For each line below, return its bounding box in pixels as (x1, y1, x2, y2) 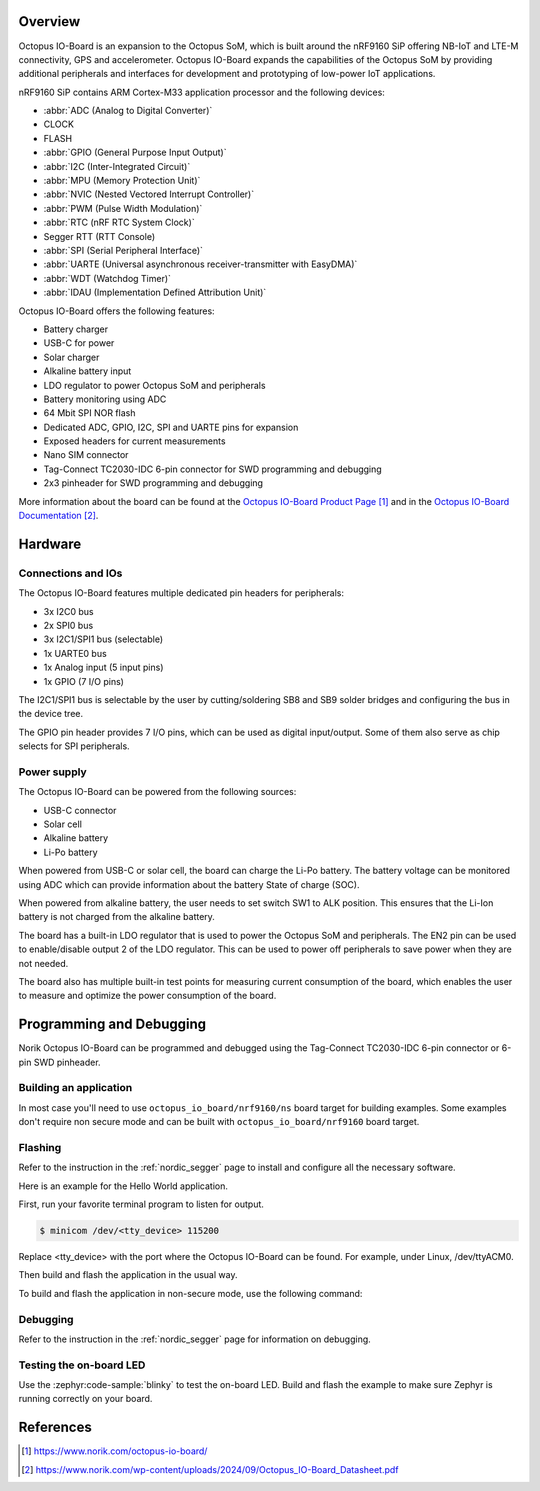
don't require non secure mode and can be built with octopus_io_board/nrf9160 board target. (18, 1116, 420, 1128)
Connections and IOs (18, 566, 123, 580)
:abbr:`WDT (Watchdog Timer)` (43, 272, 172, 284)
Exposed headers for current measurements (43, 435, 226, 447)
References (18, 1419, 92, 1436)
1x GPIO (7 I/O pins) (43, 675, 125, 687)
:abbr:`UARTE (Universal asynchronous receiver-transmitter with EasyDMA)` (43, 258, 358, 270)
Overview (18, 13, 81, 30)
